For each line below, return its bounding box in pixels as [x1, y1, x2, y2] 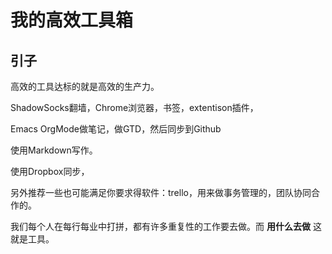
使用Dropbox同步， [10, 166, 90, 177]
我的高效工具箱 [10, 9, 134, 32]
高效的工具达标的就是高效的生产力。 [10, 81, 160, 92]
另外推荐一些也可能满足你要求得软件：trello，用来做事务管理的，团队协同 [10, 187, 312, 198]
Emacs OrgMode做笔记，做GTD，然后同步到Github [10, 123, 222, 135]
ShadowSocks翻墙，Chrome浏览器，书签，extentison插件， [10, 102, 259, 113]
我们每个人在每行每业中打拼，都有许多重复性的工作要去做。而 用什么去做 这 [10, 221, 322, 232]
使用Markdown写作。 [10, 144, 98, 156]
